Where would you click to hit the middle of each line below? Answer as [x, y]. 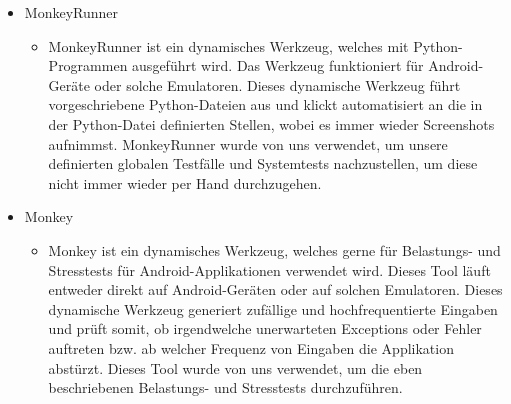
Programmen [88, 65]
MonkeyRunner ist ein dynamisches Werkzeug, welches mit [228, 45]
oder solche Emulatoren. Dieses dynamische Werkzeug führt [277, 84]
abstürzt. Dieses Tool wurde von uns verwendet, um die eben [235, 367]
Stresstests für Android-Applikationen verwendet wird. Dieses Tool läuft [269, 269]
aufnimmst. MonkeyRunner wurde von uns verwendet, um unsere [248, 143]
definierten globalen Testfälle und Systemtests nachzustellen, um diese [263, 163]
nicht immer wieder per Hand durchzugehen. [185, 182]
